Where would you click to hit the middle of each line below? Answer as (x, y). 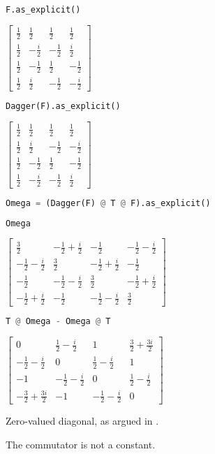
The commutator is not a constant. (81, 444)
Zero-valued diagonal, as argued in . (82, 421)
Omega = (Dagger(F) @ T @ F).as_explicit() (108, 203)
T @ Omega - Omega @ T (58, 321)
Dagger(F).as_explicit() (63, 107)
